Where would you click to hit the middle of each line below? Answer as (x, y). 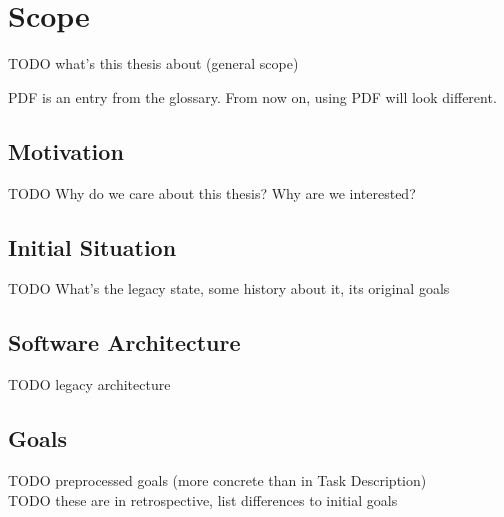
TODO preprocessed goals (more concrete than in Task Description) (217, 479)
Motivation (66, 150)
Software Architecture (124, 342)
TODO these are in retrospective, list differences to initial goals (203, 499)
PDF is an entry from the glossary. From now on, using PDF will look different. (252, 96)
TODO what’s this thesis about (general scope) (153, 63)
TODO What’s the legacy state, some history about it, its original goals (229, 288)
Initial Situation (92, 246)
